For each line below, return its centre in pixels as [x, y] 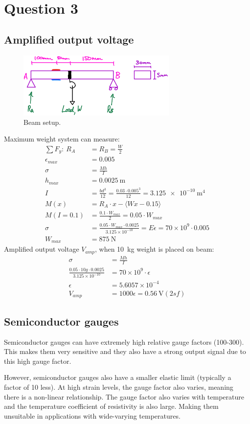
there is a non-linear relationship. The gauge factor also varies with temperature [124, 396]
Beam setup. [42, 122]
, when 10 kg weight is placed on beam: [155, 249]
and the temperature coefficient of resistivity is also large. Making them [111, 406]
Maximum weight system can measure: [62, 138]
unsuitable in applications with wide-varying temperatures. [92, 415]
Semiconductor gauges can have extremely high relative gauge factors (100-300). [124, 342]
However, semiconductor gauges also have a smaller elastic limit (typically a [118, 377]
